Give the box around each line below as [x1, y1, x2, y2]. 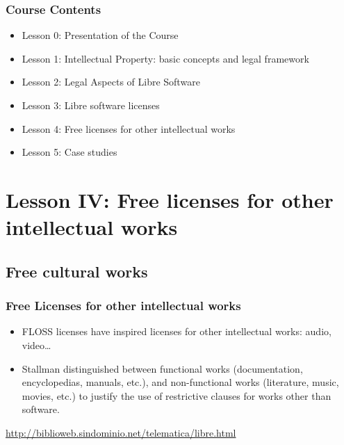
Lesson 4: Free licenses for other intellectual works [22, 121, 236, 136]
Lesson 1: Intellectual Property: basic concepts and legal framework [22, 51, 309, 65]
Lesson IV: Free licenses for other [6, 185, 334, 213]
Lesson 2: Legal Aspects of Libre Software [22, 74, 200, 89]
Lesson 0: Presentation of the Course [22, 28, 179, 42]
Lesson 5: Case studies [22, 145, 117, 159]
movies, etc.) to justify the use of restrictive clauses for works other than [22, 388, 331, 403]
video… [22, 337, 51, 352]
